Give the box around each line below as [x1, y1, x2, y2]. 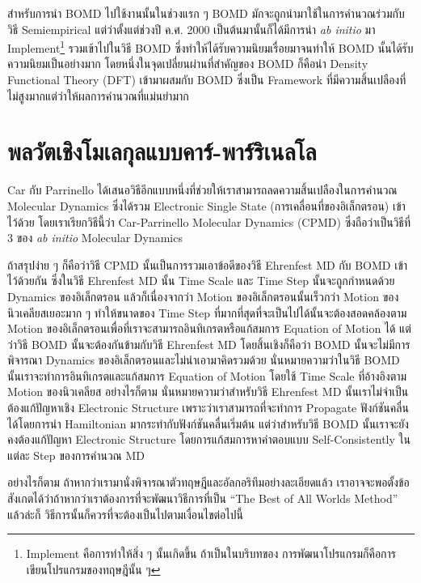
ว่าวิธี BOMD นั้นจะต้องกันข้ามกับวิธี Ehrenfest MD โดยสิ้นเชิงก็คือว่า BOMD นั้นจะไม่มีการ [7, 335, 410, 352]
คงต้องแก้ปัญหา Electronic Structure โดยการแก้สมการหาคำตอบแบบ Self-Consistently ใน [7, 431, 410, 448]
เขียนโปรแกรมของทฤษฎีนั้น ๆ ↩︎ [26, 560, 161, 577]
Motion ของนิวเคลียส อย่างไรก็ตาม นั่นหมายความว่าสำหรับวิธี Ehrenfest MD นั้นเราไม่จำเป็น [7, 383, 409, 400]
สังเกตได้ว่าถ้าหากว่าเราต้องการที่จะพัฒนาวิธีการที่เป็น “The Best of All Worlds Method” [7, 490, 398, 507]
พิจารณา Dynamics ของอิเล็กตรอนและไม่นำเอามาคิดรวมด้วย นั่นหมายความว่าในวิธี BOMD [7, 351, 400, 368]
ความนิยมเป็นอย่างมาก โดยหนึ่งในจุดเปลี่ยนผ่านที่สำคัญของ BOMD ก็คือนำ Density [7, 55, 368, 72]
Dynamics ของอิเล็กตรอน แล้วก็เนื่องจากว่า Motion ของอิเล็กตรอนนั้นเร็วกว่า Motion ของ [7, 287, 399, 304]
